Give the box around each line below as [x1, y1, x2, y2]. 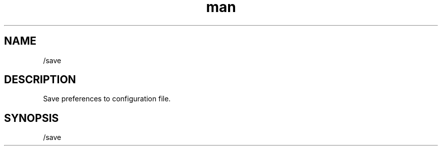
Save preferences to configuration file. [43, 94, 171, 103]
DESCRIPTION [4, 73, 76, 86]
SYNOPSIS [4, 111, 59, 124]
